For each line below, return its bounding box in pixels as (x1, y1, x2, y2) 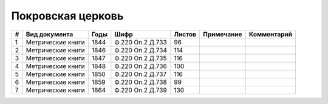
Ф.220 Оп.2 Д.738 (114, 78, 167, 86)
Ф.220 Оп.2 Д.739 (114, 86, 167, 94)
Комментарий (249, 30, 293, 38)
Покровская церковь (11, 9, 124, 23)
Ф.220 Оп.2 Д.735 (114, 54, 167, 62)
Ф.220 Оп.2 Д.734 (114, 46, 167, 54)
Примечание (202, 30, 242, 38)
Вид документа (26, 30, 73, 38)
